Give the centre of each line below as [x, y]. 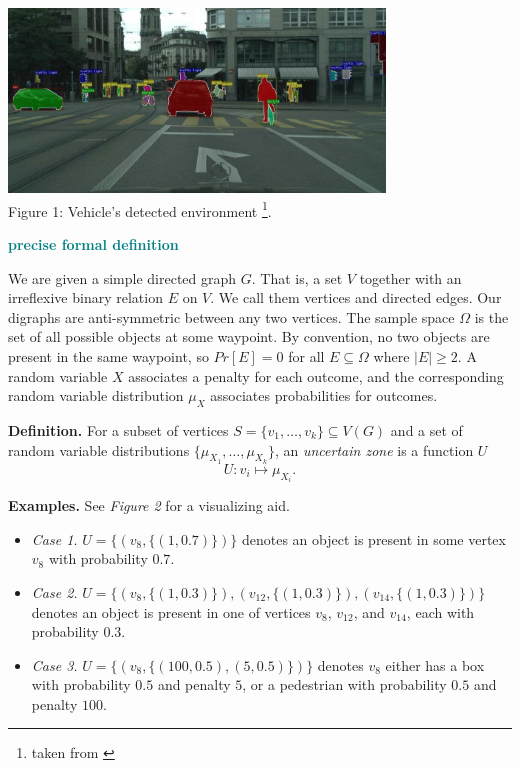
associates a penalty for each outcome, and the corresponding [316, 375]
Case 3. [54, 664]
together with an [410, 277]
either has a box [435, 664]
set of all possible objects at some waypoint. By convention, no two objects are [249, 336]
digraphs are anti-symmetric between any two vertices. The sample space [231, 316]
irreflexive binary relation [85, 297]
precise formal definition [93, 243]
